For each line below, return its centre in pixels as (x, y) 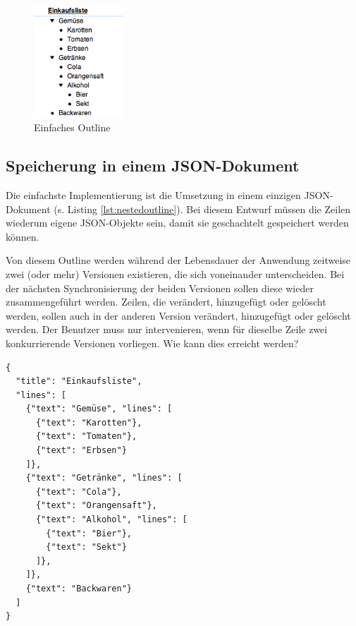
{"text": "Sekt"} (86, 547)
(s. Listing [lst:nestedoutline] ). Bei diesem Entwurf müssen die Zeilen (202, 209)
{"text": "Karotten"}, (89, 422)
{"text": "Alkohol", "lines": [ (111, 520)
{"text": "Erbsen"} (81, 451)
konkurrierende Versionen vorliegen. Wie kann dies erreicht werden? (152, 343)
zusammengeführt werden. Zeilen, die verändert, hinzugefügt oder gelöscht (166, 302)
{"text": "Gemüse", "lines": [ (99, 409)
